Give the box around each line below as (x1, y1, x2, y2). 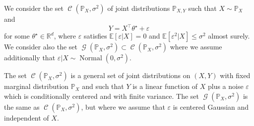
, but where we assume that (81, 101, 165, 112)
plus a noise (207, 81, 244, 91)
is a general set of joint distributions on (70, 70, 190, 81)
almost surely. (208, 31, 250, 41)
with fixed (220, 70, 251, 81)
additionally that (4, 52, 56, 63)
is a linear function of (132, 81, 198, 91)
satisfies (83, 31, 107, 41)
